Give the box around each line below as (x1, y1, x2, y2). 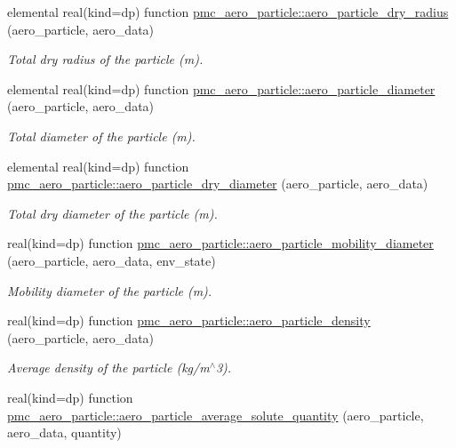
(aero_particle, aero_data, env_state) (7, 251, 216, 269)
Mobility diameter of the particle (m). (7, 281, 212, 300)
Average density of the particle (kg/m (7, 358, 210, 377)
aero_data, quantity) (7, 423, 122, 442)
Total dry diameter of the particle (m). (7, 204, 218, 222)
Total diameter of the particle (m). (7, 126, 196, 145)
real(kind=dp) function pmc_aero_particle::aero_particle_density (7, 311, 371, 330)
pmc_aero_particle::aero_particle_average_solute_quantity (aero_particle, (7, 405, 424, 424)
